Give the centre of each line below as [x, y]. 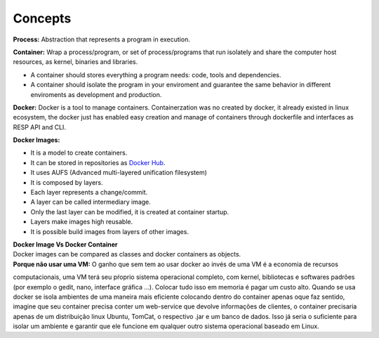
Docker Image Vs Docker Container [66, 244]
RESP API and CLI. [40, 127]
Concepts [42, 18]
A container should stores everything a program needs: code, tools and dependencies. [156, 74]
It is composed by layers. [67, 182]
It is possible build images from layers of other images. [110, 231]
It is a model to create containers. [79, 153]
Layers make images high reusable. [82, 222]
